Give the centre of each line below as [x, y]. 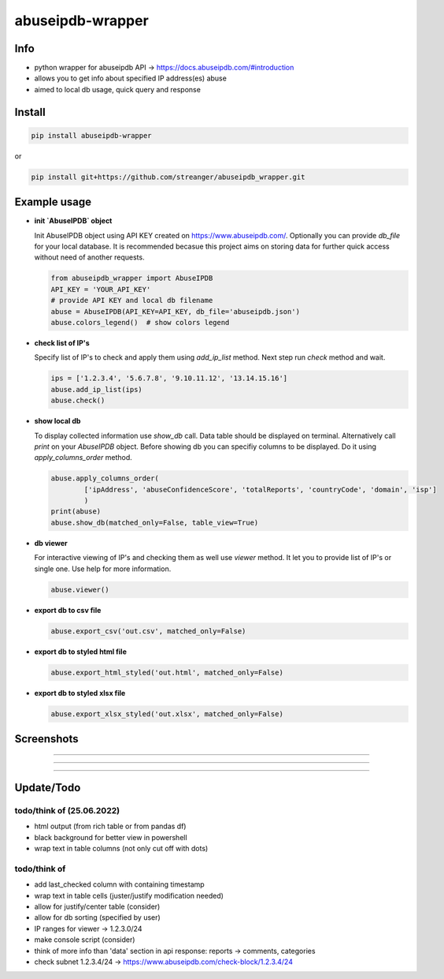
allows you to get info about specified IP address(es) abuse [131, 78]
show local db [57, 421]
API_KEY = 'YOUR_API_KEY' [101, 289]
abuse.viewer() [80, 589]
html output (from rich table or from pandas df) [110, 826]
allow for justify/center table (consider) [97, 906]
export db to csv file [68, 610]
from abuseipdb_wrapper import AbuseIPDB [132, 278]
